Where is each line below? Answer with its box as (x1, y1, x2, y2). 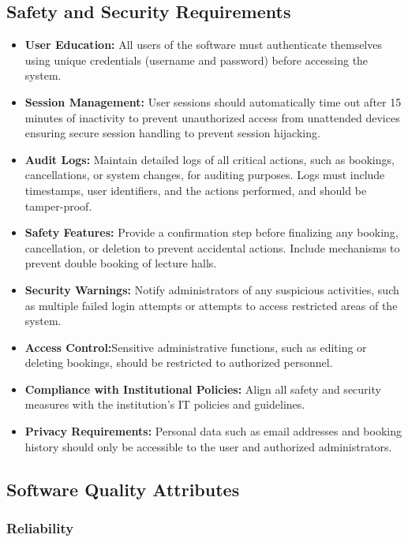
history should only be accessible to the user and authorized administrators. (24, 438, 392, 454)
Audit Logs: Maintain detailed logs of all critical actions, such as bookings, (24, 151, 395, 167)
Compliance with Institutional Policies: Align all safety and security (24, 380, 381, 397)
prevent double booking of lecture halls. (24, 255, 217, 271)
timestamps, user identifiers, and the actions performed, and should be (24, 181, 367, 198)
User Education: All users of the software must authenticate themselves (24, 36, 382, 53)
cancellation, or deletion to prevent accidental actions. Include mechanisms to (24, 239, 400, 256)
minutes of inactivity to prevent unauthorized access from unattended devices (24, 109, 400, 125)
